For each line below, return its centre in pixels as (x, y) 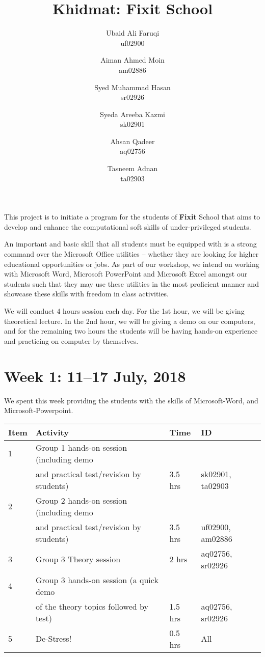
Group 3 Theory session (78, 559)
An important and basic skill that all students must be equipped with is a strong (130, 244)
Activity (52, 432)
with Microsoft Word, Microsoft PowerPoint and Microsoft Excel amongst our (126, 274)
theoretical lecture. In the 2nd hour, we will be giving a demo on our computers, (130, 321)
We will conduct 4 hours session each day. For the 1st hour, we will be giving (124, 311)
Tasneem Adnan (132, 168)
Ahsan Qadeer (132, 141)
